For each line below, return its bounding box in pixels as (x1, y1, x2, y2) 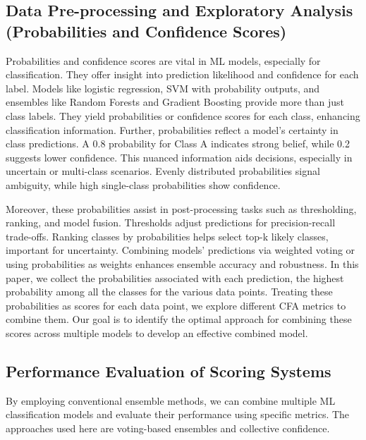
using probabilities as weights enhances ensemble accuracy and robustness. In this (6, 256, 359, 271)
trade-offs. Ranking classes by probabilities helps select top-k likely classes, (6, 228, 329, 243)
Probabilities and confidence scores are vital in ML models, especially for (6, 53, 321, 68)
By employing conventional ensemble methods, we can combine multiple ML (6, 393, 336, 408)
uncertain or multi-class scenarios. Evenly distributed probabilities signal (6, 164, 320, 178)
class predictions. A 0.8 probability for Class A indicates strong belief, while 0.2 (6, 136, 350, 151)
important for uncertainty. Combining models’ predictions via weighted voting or (6, 243, 355, 257)
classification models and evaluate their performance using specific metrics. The (6, 407, 350, 422)
